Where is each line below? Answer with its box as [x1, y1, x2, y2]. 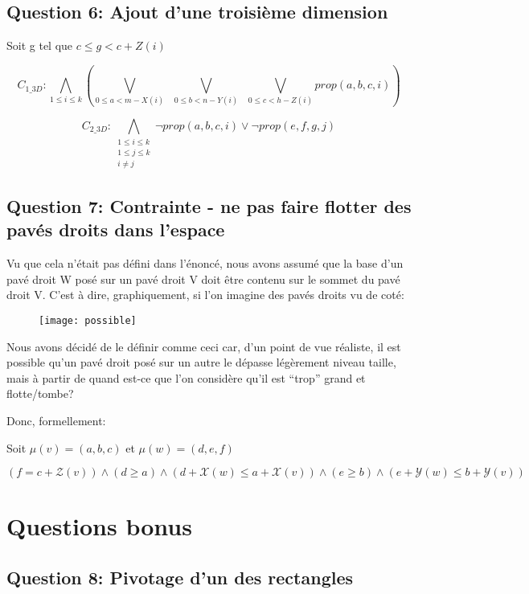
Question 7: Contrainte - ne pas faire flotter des [6, 193, 412, 218]
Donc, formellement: [6, 412, 106, 428]
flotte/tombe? [6, 385, 74, 402]
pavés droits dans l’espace [6, 217, 225, 242]
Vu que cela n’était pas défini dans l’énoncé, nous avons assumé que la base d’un [6, 255, 404, 272]
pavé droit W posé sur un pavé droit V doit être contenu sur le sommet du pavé [6, 270, 400, 287]
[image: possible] [39, 314, 137, 326]
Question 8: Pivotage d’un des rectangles [6, 564, 354, 589]
